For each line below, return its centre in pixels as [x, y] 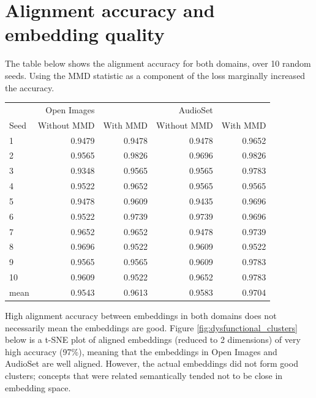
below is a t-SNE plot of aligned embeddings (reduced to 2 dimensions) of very [153, 340]
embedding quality [85, 34]
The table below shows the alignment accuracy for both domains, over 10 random [158, 63]
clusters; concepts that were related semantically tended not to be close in [144, 376]
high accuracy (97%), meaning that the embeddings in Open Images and [141, 351]
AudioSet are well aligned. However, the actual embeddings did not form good [152, 363]
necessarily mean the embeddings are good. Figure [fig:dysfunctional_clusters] [152, 327]
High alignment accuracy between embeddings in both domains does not [141, 316]
